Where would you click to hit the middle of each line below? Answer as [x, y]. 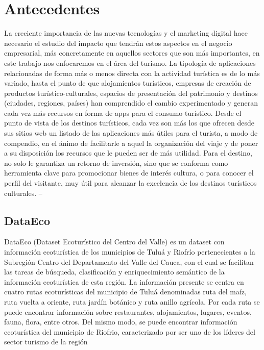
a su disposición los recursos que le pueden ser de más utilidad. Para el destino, [128, 153]
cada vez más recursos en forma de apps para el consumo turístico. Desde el [123, 112]
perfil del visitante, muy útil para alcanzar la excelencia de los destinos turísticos [130, 183]
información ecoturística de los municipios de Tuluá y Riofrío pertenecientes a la [130, 252]
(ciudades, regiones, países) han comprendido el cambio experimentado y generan [131, 103]
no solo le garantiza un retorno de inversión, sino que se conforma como [116, 162]
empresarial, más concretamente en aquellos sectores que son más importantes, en [132, 53]
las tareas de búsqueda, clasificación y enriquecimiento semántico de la [114, 272]
